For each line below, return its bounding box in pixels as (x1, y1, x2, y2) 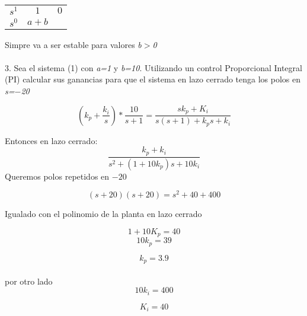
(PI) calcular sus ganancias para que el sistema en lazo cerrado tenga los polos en (5, 73, 300, 85)
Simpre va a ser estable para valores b (5, 38, 142, 50)
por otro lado (5, 274, 53, 287)
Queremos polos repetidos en (5, 170, 110, 182)
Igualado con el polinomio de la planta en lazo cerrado (5, 208, 202, 220)
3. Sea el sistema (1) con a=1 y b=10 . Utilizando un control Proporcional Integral (5, 61, 302, 74)
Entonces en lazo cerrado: (5, 134, 98, 146)
